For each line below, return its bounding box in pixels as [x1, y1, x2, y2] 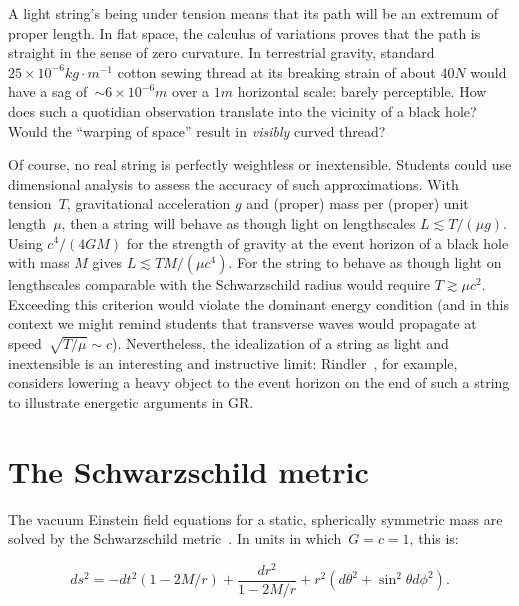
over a [172, 81, 210, 102]
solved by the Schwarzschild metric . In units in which [8, 528, 342, 549]
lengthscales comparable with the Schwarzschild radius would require [8, 274, 431, 295]
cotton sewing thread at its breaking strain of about [117, 61, 436, 82]
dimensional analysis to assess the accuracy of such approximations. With [8, 173, 459, 194]
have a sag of [8, 81, 88, 102]
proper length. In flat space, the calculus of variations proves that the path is [8, 22, 481, 43]
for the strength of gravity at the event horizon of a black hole [126, 232, 509, 253]
